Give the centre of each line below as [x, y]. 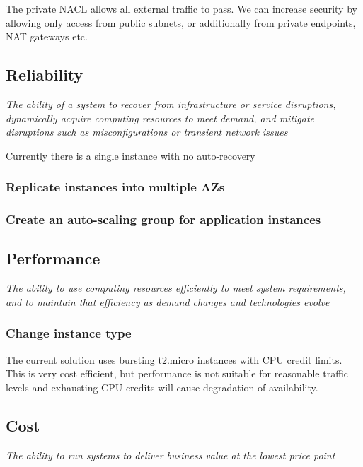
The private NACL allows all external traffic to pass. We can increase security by [181, 8]
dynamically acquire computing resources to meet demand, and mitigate [160, 118]
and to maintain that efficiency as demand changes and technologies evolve [168, 301]
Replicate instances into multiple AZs [115, 187]
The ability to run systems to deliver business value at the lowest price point [171, 455]
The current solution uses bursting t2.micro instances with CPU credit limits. [174, 359]
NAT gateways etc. [47, 36]
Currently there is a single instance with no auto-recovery [131, 155]
